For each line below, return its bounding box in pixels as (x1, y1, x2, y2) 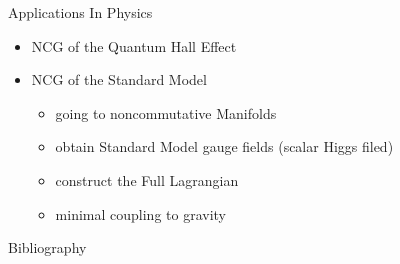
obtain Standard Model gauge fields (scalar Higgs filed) (55, 136, 394, 157)
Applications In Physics (8, 2, 153, 22)
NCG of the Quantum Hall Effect (31, 35, 237, 56)
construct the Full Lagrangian (55, 169, 239, 190)
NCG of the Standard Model (31, 69, 207, 90)
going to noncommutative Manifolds (55, 102, 277, 123)
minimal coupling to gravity (55, 203, 226, 224)
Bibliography (8, 237, 87, 258)
